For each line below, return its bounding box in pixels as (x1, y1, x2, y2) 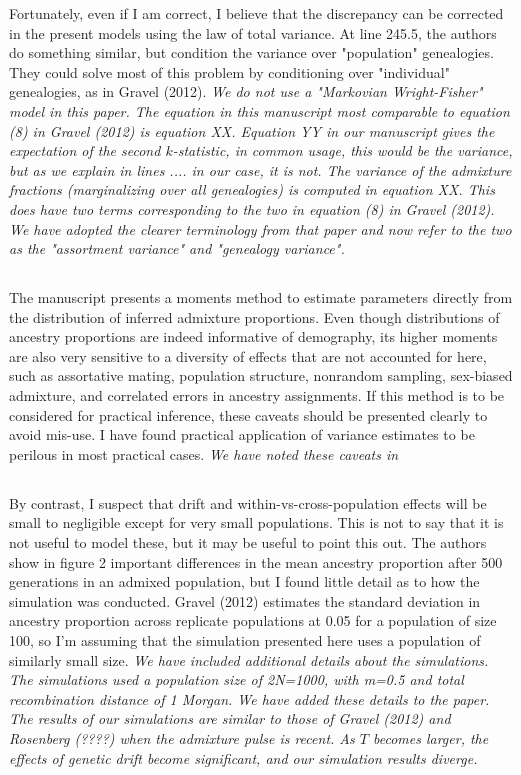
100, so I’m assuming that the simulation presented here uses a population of (9, 630, 481, 650)
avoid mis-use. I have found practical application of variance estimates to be (9, 424, 475, 445)
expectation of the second (9, 140, 161, 161)
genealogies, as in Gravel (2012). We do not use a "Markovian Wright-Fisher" (9, 81, 483, 102)
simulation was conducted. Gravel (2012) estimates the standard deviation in (9, 590, 481, 611)
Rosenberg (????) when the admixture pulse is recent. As (9, 727, 355, 748)
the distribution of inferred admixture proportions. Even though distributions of (9, 306, 500, 327)
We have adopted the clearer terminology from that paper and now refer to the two (9, 218, 512, 239)
